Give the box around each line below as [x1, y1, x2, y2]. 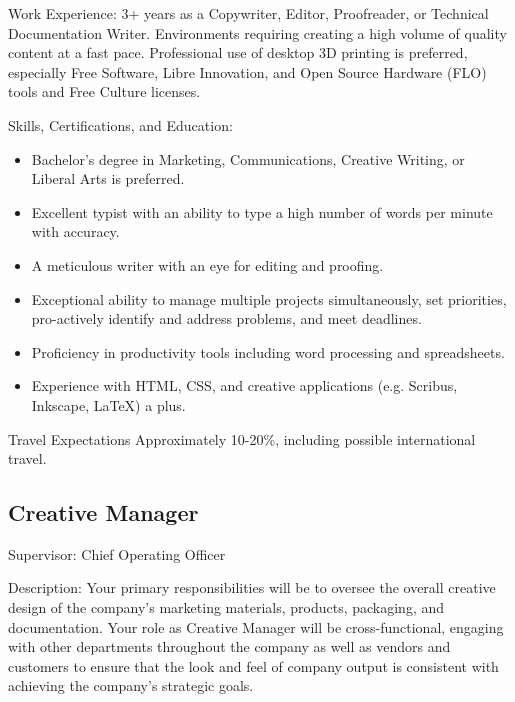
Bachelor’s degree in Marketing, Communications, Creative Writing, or [31, 148, 465, 169]
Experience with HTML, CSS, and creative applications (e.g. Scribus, [31, 375, 458, 396]
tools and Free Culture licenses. [8, 81, 201, 102]
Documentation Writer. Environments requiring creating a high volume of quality [8, 22, 507, 43]
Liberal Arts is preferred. [31, 168, 185, 189]
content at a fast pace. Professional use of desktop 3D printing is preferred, [8, 42, 468, 63]
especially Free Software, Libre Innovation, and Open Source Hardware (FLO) [8, 61, 487, 82]
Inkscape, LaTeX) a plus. [31, 394, 186, 415]
